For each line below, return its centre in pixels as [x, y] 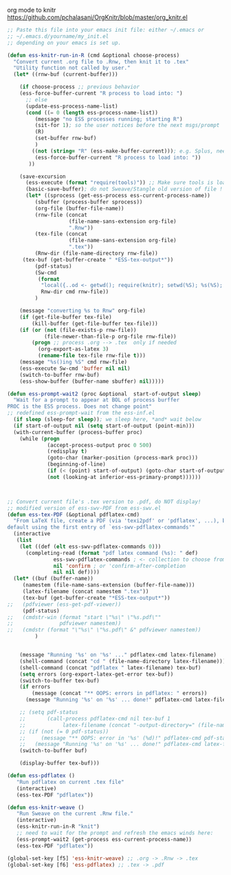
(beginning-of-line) [77, 464]
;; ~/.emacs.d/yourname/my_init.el [58, 36]
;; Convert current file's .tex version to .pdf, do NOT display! [104, 502]
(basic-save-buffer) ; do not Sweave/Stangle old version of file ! [124, 189]
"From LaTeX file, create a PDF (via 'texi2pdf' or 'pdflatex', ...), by [121, 521]
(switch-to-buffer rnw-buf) [59, 375]
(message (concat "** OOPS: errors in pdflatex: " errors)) [120, 694]
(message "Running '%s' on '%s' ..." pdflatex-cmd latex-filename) [118, 655]
